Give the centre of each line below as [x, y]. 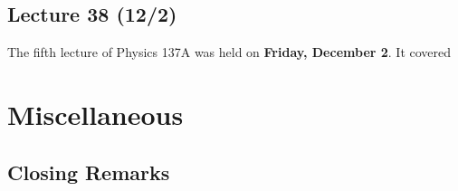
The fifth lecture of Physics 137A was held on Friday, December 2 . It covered [229, 52]
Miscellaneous [95, 114]
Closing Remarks [89, 172]
